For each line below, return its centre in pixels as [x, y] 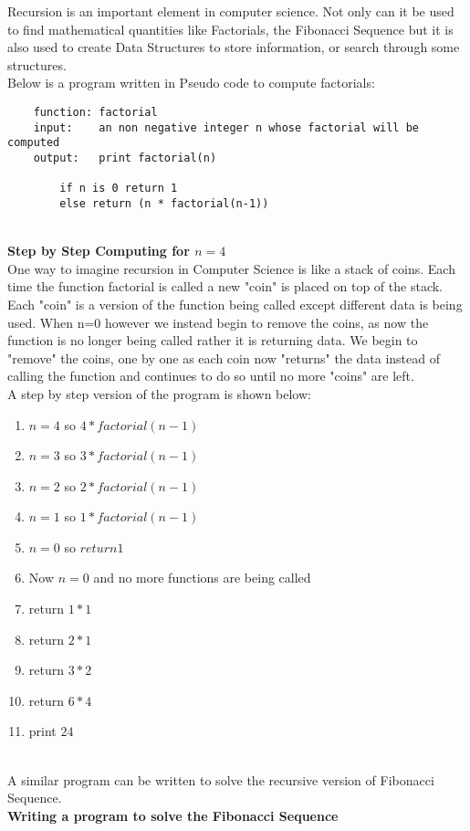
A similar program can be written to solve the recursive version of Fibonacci [221, 779]
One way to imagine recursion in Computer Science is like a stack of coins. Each [231, 268]
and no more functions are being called [202, 578]
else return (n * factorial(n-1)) [164, 203]
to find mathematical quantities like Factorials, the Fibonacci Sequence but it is [230, 29]
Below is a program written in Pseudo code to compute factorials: [191, 83]
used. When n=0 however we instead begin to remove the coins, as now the [218, 322]
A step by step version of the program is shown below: [159, 393]
